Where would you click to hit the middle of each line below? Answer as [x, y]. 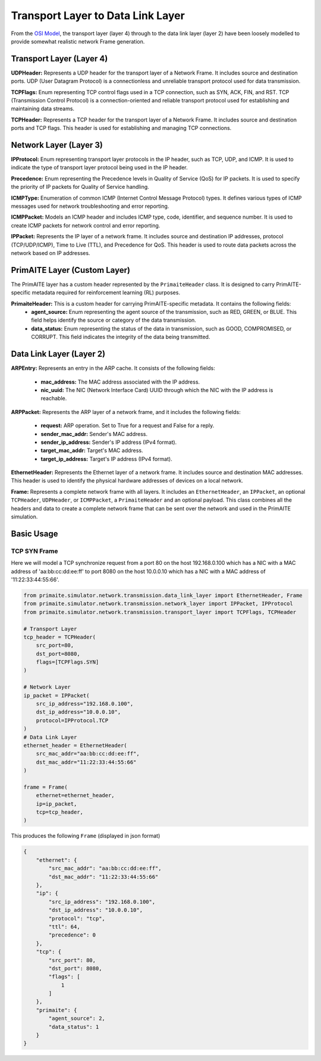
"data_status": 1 [74, 1027]
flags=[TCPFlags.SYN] [67, 662]
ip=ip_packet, [56, 804]
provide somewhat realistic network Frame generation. [78, 41]
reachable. [54, 399]
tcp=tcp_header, [59, 812]
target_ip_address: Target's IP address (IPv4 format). [106, 459]
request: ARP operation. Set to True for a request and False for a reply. [128, 425]
